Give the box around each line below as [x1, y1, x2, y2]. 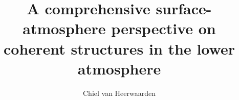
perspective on [111, 18, 216, 39]
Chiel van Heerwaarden [82, 87, 156, 98]
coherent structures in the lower [4, 38, 235, 59]
